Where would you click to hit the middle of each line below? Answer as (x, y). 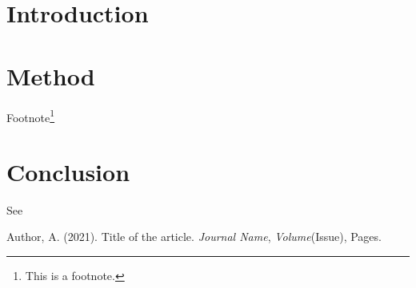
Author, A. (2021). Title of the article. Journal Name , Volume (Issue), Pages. (194, 237)
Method (51, 75)
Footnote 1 (31, 116)
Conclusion (68, 171)
